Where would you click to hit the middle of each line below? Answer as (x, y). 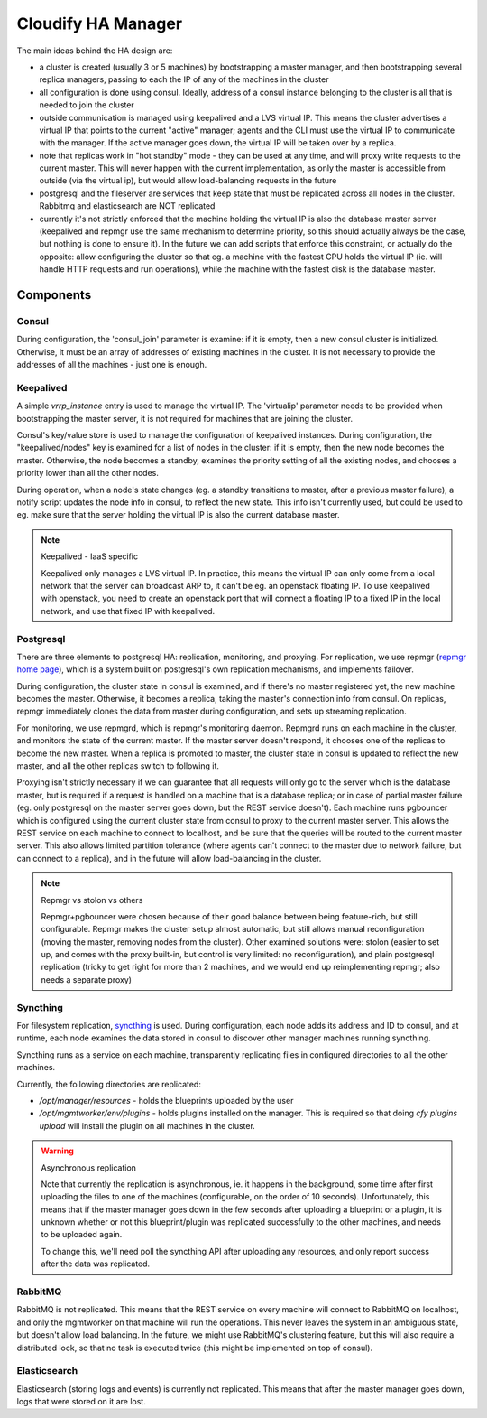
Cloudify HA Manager (100, 23)
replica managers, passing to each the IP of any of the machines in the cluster (184, 79)
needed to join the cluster (87, 105)
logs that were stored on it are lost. (81, 1402)
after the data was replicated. (96, 1264)
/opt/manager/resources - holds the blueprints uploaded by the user (166, 1100)
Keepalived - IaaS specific (90, 556)
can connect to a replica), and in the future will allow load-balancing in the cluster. (169, 858)
